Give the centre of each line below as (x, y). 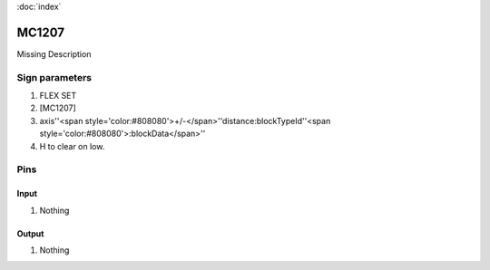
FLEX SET (58, 96)
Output (30, 233)
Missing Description (54, 53)
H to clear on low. (72, 146)
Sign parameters (54, 77)
